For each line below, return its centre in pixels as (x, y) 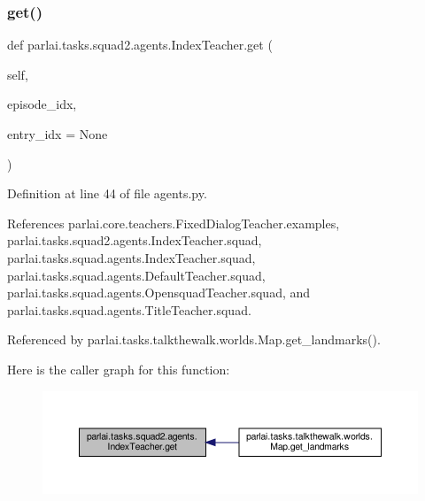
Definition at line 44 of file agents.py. (107, 193)
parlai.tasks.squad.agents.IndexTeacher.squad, (131, 257)
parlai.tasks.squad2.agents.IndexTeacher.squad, (135, 240)
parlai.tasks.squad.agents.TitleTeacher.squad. (129, 309)
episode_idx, (42, 104)
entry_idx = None (58, 134)
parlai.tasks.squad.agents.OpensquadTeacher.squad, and (159, 293)
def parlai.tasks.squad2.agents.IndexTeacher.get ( (140, 45)
